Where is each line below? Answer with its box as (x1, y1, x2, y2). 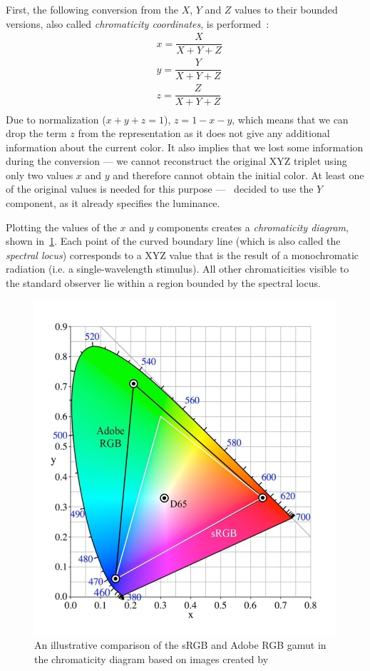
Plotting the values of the (6, 219, 117, 234)
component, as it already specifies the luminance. (6, 196, 220, 211)
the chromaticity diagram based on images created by (34, 651, 269, 666)
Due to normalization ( (6, 111, 106, 126)
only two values (6, 167, 73, 182)
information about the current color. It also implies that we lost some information (6, 139, 364, 154)
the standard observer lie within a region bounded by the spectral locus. (6, 276, 321, 291)
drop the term (6, 126, 67, 141)
